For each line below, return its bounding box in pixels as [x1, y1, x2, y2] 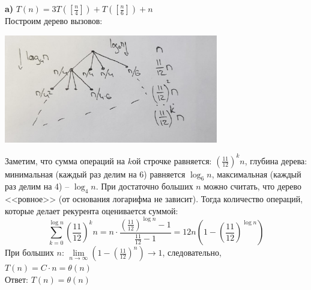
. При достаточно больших [95, 180, 193, 193]
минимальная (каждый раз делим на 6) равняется [5, 167, 186, 180]
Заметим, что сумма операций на [5, 154, 125, 167]
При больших [5, 246, 54, 259]
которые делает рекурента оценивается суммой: [5, 204, 178, 217]
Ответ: [5, 273, 28, 285]
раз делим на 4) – [5, 180, 70, 193]
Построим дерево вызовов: [5, 14, 103, 26]
